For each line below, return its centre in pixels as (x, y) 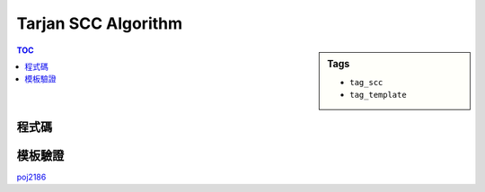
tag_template (379, 95)
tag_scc (366, 82)
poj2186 (31, 177)
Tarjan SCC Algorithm (100, 23)
